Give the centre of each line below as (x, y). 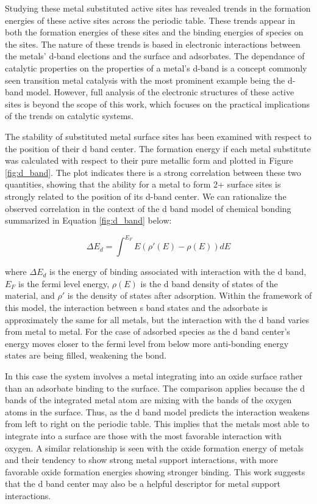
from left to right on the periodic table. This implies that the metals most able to (157, 424)
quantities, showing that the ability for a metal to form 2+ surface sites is (143, 184)
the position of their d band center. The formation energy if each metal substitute (158, 148)
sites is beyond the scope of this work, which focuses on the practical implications (157, 104)
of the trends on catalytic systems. (69, 116)
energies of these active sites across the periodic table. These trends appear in (150, 20)
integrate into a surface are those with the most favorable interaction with (143, 435)
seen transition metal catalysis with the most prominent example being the (145, 80)
